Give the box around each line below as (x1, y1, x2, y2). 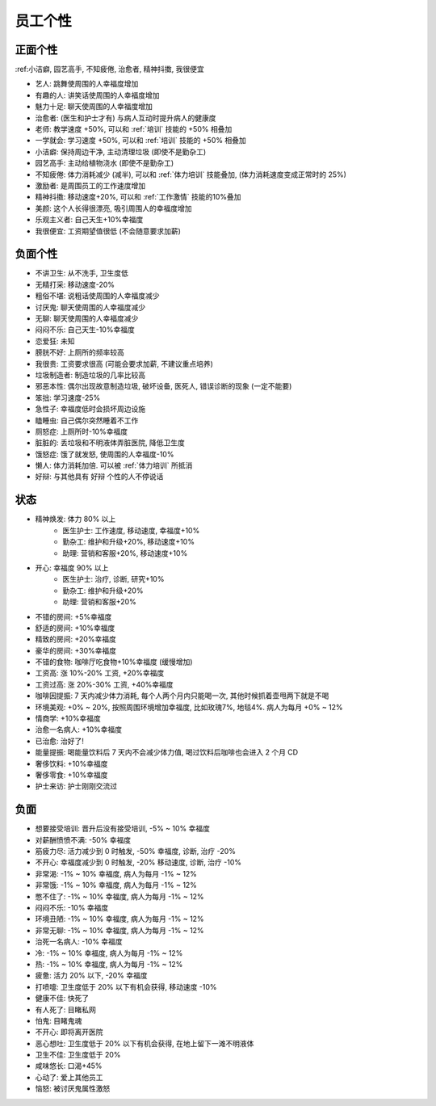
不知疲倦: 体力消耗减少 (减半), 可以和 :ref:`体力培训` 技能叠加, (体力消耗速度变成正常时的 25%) (35, 170, 347, 179)
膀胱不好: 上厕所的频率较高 (35, 347, 124, 357)
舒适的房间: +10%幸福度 (35, 623, 115, 633)
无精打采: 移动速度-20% (35, 280, 115, 289)
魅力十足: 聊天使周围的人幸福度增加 (35, 102, 153, 111)
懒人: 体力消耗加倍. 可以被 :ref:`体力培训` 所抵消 (35, 460, 193, 470)
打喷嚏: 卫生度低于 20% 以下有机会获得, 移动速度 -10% (35, 982, 217, 991)
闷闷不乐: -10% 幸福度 (35, 903, 109, 912)
